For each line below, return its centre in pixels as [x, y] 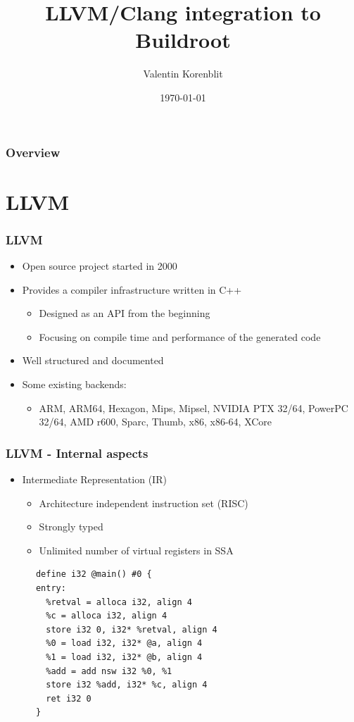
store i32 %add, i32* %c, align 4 [127, 685]
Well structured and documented [93, 360]
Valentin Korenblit [183, 74]
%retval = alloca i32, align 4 [119, 602]
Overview [33, 152]
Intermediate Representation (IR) [94, 479]
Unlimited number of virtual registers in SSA [136, 550]
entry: [51, 588]
